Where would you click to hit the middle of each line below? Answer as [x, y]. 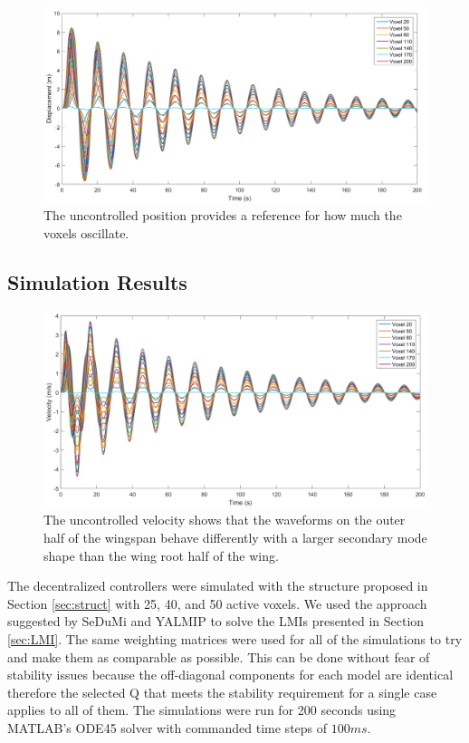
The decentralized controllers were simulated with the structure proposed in [218, 586]
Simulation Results [97, 281]
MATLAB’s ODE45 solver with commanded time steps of [167, 727]
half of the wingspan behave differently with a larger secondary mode [235, 538]
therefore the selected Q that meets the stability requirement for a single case [222, 692]
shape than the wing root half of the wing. [161, 555]
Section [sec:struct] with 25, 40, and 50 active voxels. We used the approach [217, 603]
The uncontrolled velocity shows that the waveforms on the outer [225, 520]
